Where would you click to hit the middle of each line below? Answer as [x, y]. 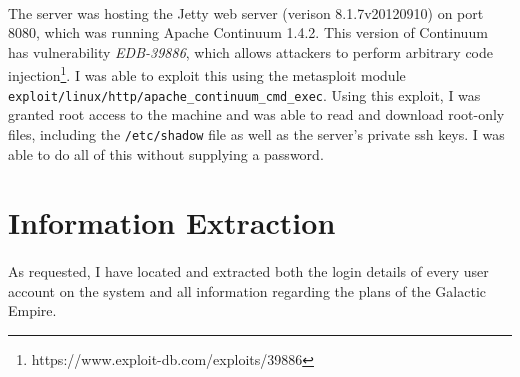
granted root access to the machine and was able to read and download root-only [256, 114]
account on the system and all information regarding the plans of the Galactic [247, 290]
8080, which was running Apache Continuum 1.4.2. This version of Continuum [248, 32]
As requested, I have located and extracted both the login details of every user [248, 271]
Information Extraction [172, 222]
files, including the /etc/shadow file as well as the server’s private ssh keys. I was [256, 133]
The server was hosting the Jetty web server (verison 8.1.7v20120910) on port [246, 12]
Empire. [32, 310]
